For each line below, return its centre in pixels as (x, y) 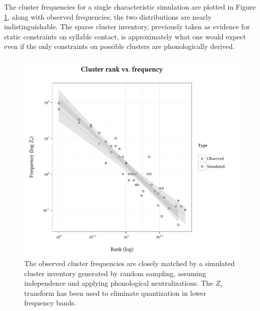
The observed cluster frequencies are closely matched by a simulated (129, 263)
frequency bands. (50, 303)
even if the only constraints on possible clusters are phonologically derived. (119, 46)
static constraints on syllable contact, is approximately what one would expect (125, 36)
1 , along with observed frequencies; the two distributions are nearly (108, 16)
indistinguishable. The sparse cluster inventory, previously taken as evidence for (127, 27)
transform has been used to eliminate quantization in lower (115, 293)
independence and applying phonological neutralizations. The (119, 283)
